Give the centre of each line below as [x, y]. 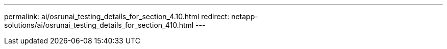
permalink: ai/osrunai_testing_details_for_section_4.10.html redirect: [117, 16]
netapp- [245, 16]
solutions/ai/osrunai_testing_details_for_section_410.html [99, 25]
